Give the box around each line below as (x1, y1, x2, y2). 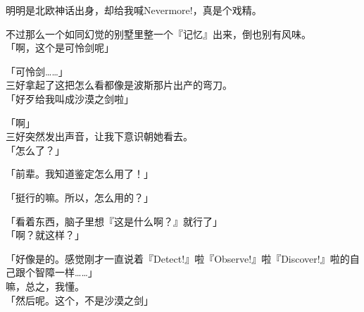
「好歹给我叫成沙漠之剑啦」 (6, 91, 134, 106)
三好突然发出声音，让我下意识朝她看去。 (6, 129, 193, 144)
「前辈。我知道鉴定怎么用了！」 (6, 166, 153, 181)
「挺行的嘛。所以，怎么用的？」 (6, 189, 153, 204)
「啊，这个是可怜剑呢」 (6, 40, 114, 55)
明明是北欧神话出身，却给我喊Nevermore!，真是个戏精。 (6, 3, 262, 17)
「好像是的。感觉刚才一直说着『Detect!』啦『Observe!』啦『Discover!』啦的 (6, 251, 350, 266)
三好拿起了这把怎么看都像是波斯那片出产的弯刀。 (6, 77, 232, 92)
